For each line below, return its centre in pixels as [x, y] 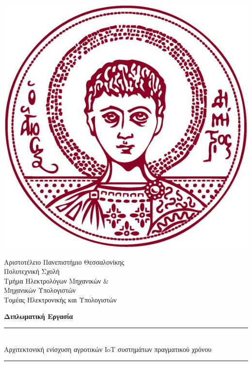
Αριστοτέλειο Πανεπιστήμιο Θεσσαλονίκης [64, 262]
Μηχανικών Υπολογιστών [40, 290]
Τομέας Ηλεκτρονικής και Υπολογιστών [60, 299]
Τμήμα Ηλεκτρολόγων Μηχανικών [53, 280]
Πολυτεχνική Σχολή [32, 271]
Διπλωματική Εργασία [39, 316]
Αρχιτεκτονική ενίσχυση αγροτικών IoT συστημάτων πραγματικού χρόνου [108, 349]
